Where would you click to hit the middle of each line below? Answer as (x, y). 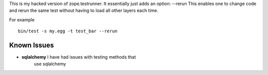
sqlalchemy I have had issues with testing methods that (79, 57)
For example (22, 19)
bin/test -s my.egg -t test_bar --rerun (68, 31)
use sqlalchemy (50, 64)
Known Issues (32, 45)
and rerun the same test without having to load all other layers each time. (84, 10)
